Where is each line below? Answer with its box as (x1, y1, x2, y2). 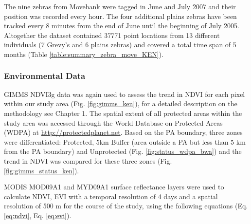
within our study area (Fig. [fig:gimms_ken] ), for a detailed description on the (4, 98, 237, 109)
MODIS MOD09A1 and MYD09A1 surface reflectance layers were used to (4, 182, 224, 192)
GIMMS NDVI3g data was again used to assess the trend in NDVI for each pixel (4, 89, 245, 99)
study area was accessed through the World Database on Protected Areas (4, 117, 223, 128)
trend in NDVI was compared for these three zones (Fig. (4, 155, 172, 166)
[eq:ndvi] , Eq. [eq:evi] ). (4, 210, 72, 220)
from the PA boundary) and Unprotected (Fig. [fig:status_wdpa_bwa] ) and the (4, 146, 242, 156)
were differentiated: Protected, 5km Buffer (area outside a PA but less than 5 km (4, 136, 246, 147)
